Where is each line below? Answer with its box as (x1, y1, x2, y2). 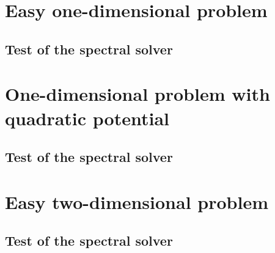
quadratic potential (5, 105, 170, 130)
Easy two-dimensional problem (5, 189, 268, 214)
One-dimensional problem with (5, 81, 270, 106)
